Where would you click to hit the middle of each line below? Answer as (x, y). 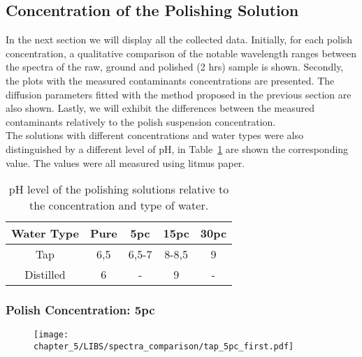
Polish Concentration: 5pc (80, 310)
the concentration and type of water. (119, 205)
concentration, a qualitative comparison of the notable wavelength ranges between (181, 53)
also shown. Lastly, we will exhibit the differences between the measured (160, 108)
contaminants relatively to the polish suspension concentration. (141, 121)
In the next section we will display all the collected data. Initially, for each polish (179, 39)
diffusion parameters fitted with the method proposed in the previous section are (179, 94)
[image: (51, 335)
